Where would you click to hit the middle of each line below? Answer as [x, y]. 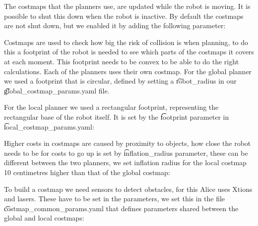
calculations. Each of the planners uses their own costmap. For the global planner [128, 71]
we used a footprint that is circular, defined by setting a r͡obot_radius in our [120, 81]
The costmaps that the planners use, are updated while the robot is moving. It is [127, 6]
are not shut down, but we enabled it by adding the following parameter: [115, 25]
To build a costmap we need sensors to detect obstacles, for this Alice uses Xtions [128, 189]
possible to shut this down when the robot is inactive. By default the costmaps [124, 16]
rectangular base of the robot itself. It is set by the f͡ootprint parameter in [117, 116]
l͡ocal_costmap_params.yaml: [49, 126]
